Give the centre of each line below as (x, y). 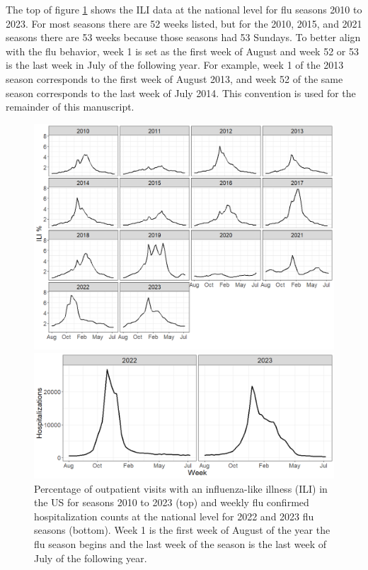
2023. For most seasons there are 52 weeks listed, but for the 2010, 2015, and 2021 (184, 23)
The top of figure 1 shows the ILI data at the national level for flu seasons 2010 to (184, 9)
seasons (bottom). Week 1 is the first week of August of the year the (182, 530)
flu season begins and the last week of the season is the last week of (180, 543)
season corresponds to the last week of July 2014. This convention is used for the (181, 93)
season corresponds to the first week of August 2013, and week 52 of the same (174, 78)
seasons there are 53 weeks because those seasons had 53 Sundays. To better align (183, 37)
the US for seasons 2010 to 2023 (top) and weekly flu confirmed (172, 502)
